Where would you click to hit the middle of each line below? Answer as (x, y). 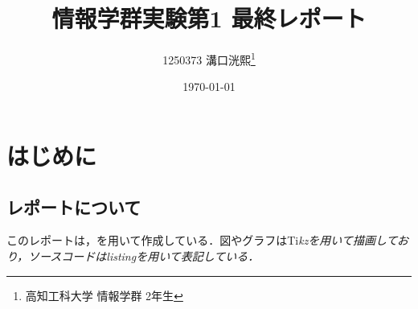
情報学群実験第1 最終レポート (209, 18)
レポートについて (74, 206)
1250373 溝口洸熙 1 (209, 58)
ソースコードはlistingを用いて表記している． (144, 255)
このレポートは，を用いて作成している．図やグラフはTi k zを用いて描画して (202, 240)
